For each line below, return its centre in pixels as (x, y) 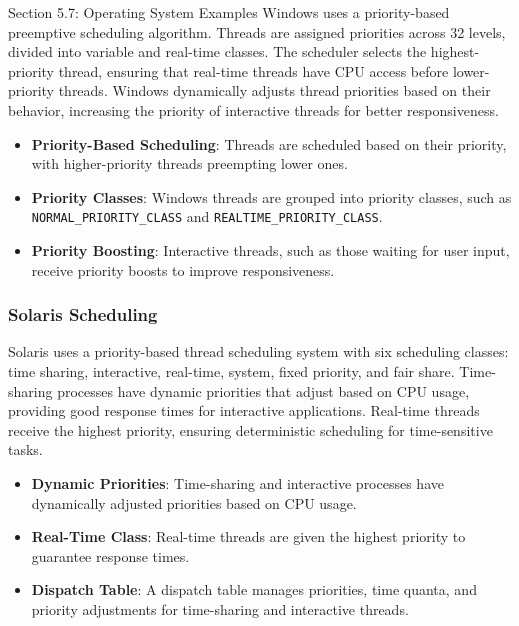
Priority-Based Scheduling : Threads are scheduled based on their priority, (269, 143)
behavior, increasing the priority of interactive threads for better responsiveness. (253, 109)
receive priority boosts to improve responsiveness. (183, 269)
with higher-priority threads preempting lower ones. (189, 163)
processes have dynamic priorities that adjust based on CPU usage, (263, 390)
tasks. (25, 449)
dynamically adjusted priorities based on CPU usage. (194, 502)
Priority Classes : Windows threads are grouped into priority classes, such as (271, 196)
